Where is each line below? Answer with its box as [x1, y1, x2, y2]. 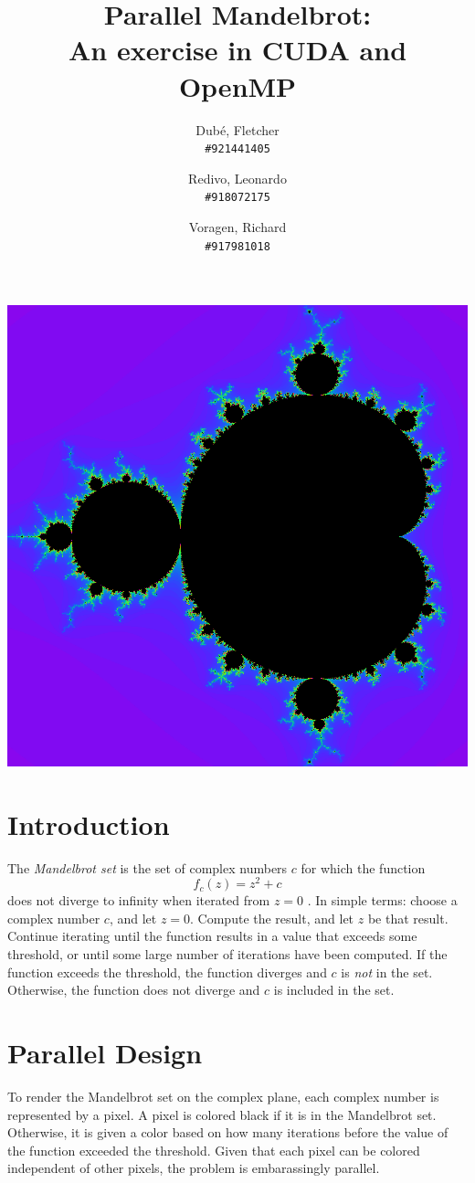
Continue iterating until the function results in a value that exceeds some [7, 926, 417, 945]
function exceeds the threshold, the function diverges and [7, 962, 327, 981]
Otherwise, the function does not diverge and [7, 980, 260, 999]
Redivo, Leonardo [188, 168, 287, 187]
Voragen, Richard [188, 217, 287, 236]
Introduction [7, 805, 170, 842]
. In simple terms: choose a [307, 891, 458, 910]
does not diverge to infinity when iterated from [7, 891, 270, 910]
